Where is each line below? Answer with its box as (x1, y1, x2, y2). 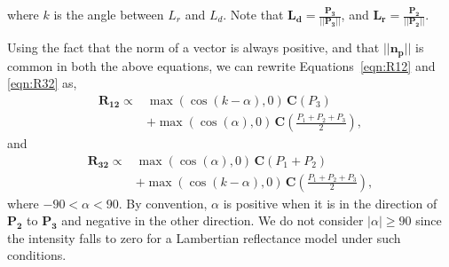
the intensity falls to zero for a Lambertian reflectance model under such (7, 228, 401, 247)
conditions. (7, 246, 67, 264)
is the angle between (53, 5, 164, 23)
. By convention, (118, 193, 208, 212)
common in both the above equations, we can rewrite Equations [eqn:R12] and (7, 56, 436, 75)
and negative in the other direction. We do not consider (61, 211, 364, 230)
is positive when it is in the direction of (223, 193, 437, 212)
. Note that (223, 5, 284, 23)
